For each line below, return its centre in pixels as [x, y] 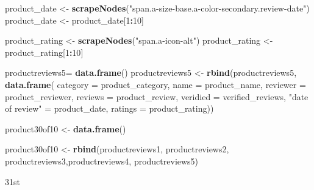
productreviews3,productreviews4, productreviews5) [102, 161]
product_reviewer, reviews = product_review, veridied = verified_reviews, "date [157, 96]
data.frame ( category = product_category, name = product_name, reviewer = [155, 84]
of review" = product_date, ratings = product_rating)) [109, 108]
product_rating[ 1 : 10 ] [44, 52]
